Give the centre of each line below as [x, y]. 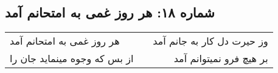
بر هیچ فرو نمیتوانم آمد [221, 59]
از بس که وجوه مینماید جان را [72, 59]
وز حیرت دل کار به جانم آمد [210, 41]
